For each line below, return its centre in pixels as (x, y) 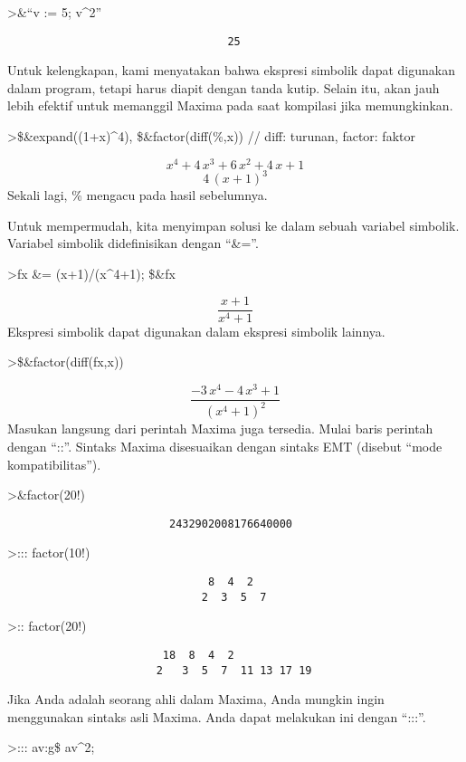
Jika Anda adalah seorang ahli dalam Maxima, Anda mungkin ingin (196, 699)
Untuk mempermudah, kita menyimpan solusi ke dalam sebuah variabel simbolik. (233, 225)
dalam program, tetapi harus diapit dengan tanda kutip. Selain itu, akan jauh (223, 87)
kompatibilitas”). (54, 464)
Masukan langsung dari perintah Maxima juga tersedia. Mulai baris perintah (220, 429)
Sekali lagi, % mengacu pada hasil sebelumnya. (138, 195)
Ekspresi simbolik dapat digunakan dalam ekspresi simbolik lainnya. (196, 331)
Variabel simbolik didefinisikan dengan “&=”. (133, 243)
